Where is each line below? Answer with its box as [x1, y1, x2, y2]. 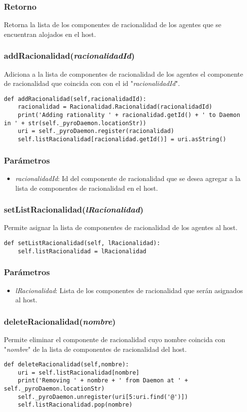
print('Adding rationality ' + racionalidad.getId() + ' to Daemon [17, 112, 240, 119]
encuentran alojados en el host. [4, 29, 96, 39]
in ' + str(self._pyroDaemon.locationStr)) [4, 119, 147, 127]
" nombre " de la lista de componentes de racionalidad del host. [4, 344, 187, 354]
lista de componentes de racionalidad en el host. [15, 182, 158, 193]
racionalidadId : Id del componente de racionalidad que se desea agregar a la [15, 173, 241, 183]
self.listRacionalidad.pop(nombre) [17, 401, 132, 409]
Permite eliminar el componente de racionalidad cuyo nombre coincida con [4, 334, 226, 344]
